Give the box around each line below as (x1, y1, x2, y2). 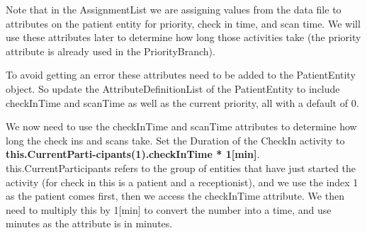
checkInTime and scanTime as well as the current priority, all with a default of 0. (6, 95, 359, 110)
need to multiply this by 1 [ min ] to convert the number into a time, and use (6, 202, 332, 217)
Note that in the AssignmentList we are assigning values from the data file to (6, 2, 341, 16)
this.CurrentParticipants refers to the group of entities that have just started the (6, 160, 356, 175)
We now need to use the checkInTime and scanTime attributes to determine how (6, 119, 357, 134)
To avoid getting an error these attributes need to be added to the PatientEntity (6, 67, 356, 82)
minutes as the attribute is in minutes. (6, 216, 173, 231)
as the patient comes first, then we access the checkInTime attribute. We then (6, 188, 344, 203)
